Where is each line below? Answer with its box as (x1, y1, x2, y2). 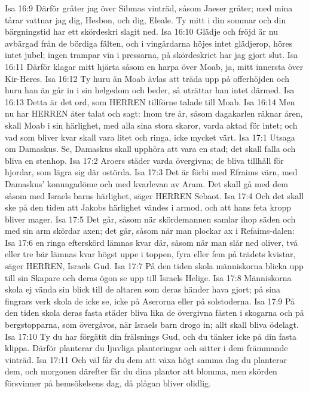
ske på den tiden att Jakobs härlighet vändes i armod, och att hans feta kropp (5, 201, 291, 214)
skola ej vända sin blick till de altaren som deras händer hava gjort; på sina (5, 283, 280, 295)
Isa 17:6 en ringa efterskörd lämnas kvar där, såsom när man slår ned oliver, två (5, 236, 298, 248)
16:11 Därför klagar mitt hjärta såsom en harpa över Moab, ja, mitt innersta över (5, 60, 304, 72)
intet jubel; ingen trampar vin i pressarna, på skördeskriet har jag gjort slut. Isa (5, 48, 298, 61)
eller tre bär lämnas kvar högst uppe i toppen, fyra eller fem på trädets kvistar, (5, 248, 296, 260)
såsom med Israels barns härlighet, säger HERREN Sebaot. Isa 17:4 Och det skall (5, 189, 304, 202)
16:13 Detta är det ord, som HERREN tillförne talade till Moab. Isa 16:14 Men (5, 95, 295, 108)
